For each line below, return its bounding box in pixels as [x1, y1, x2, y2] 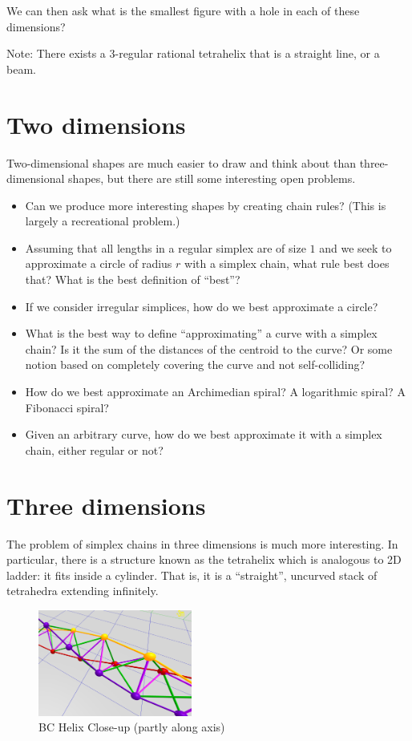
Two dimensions [6, 107, 186, 140]
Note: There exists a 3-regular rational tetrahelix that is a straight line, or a [6, 45, 380, 62]
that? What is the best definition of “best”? [25, 271, 240, 288]
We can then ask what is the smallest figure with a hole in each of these [6, 2, 360, 18]
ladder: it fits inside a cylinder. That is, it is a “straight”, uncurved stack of [6, 566, 378, 583]
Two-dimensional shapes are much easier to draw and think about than [6, 154, 356, 171]
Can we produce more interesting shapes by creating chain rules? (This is [25, 196, 386, 213]
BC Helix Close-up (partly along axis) [38, 719, 225, 735]
